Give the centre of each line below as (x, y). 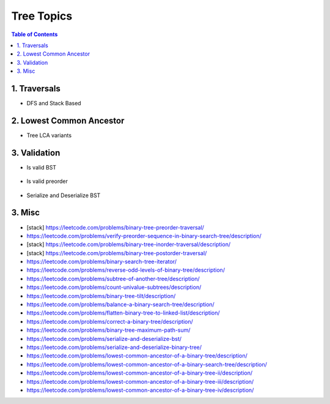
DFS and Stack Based (54, 103)
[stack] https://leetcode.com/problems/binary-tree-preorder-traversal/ (116, 227)
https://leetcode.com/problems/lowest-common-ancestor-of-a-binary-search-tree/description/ (147, 364)
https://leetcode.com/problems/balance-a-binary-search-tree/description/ (121, 305)
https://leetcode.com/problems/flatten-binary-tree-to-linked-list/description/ (123, 313)
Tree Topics (42, 16)
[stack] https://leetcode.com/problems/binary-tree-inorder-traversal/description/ (129, 244)
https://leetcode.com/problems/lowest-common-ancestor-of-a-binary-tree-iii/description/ (140, 381)
